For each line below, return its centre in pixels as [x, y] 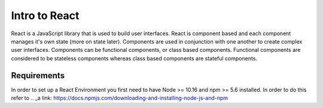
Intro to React [45, 16]
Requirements [38, 75]
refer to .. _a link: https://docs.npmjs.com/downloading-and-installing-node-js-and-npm [120, 98]
